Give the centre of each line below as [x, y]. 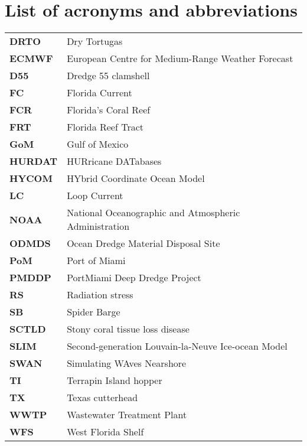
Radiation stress [100, 295]
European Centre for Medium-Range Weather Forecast [180, 58]
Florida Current [99, 93]
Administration [98, 226]
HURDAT [34, 161]
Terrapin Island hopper [115, 380]
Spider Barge [94, 312]
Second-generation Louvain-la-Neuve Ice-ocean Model [177, 346]
